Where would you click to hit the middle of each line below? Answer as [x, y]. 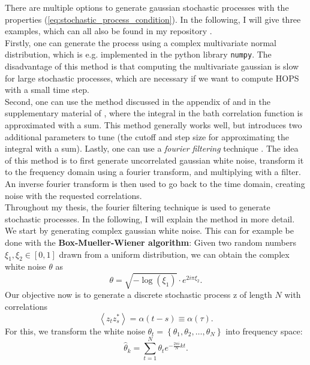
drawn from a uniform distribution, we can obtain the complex [174, 254]
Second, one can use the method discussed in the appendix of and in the [138, 101]
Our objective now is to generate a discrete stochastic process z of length [139, 295]
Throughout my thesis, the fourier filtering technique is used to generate [138, 207]
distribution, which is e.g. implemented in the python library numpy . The [138, 54]
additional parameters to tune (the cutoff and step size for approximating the [147, 136]
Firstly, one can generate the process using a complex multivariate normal [141, 42]
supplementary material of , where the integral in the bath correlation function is [154, 113]
